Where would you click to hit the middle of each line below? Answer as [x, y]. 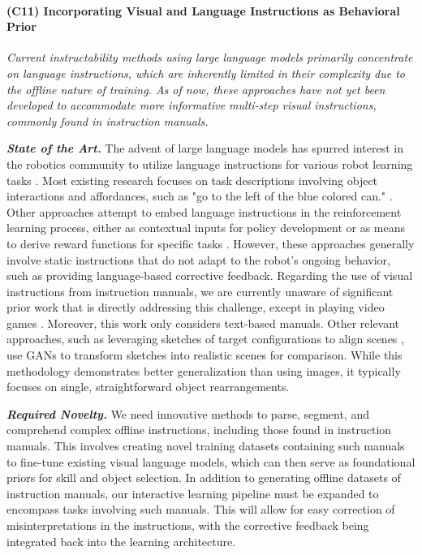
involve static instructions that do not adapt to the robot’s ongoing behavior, [198, 259]
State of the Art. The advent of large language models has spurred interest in [205, 148]
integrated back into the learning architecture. [121, 541]
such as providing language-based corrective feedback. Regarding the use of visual [210, 275]
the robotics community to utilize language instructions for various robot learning [210, 163]
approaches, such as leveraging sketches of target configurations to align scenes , [205, 339]
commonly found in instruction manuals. [108, 120]
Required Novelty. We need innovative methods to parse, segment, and [188, 413]
